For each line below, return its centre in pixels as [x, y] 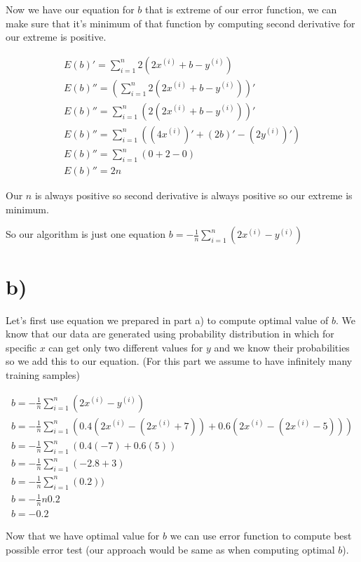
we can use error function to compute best [261, 536]
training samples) [43, 374]
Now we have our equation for [70, 9]
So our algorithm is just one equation [86, 234]
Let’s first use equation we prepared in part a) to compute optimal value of [167, 320]
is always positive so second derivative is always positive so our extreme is [193, 195]
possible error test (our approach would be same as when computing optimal [170, 549]
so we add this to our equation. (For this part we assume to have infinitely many [179, 361]
